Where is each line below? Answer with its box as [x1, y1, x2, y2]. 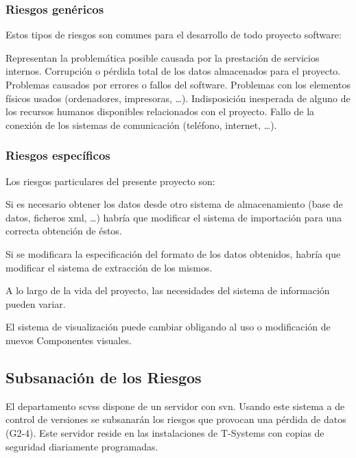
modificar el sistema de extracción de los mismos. [5, 260, 213, 274]
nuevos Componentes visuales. [5, 333, 132, 347]
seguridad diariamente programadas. [5, 439, 158, 453]
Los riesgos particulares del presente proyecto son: [5, 173, 215, 188]
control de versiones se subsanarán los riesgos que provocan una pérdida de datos [5, 412, 346, 426]
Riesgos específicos [5, 147, 110, 164]
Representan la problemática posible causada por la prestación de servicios [5, 50, 320, 64]
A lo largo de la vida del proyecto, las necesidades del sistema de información [5, 283, 330, 298]
